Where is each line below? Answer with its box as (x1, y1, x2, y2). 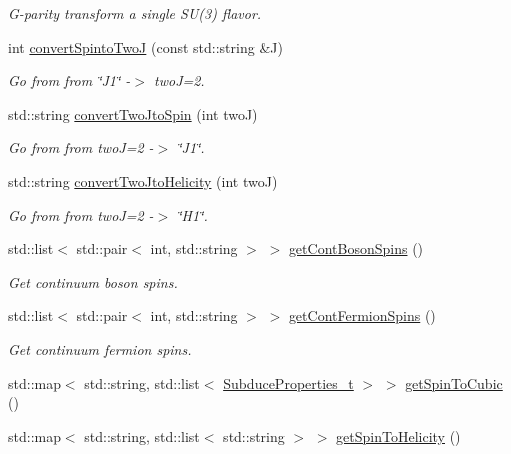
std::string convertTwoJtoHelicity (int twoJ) (8, 170, 278, 191)
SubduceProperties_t (223, 372, 354, 393)
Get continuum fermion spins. (8, 338, 192, 359)
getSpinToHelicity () (336, 425, 461, 446)
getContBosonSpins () (288, 238, 424, 259)
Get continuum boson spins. (8, 271, 178, 292)
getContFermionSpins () (288, 305, 436, 326)
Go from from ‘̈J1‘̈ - (8, 70, 131, 91)
